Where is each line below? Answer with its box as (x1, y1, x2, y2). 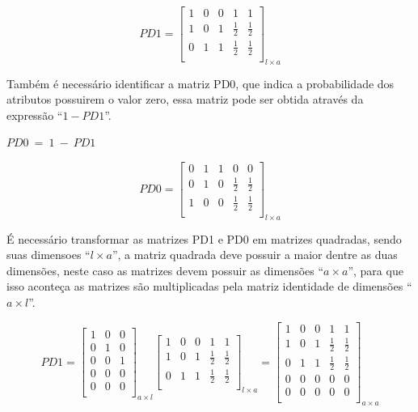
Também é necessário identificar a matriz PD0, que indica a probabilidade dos (6, 74, 395, 91)
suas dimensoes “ (6, 246, 91, 263)
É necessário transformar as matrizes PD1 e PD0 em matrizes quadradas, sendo (6, 230, 402, 247)
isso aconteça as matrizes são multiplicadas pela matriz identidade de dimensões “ (6, 278, 412, 295)
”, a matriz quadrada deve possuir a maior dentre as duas (112, 246, 398, 263)
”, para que (348, 261, 403, 278)
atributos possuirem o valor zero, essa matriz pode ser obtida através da (6, 91, 364, 108)
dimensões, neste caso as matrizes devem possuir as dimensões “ (6, 261, 324, 278)
